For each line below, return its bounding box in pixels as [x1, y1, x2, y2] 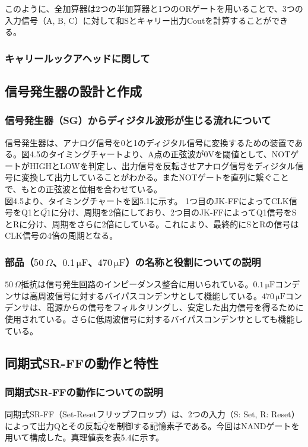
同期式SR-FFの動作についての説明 [5, 384, 163, 399]
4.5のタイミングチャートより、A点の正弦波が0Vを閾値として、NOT [29, 148, 291, 160]
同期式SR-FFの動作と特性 [5, 353, 158, 372]
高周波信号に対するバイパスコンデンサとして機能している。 [29, 289, 262, 302]
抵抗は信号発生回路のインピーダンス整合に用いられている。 [21, 278, 253, 290]
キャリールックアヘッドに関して [5, 50, 150, 65]
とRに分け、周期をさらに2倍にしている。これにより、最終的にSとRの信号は [5, 217, 299, 230]
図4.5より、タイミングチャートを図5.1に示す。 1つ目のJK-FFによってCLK [5, 194, 289, 207]
